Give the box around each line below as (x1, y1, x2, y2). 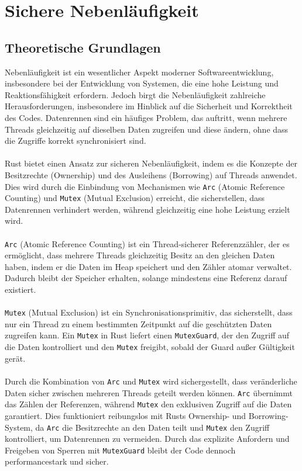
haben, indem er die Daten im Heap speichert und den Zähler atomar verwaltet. (5, 260, 292, 272)
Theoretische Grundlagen (5, 38, 161, 56)
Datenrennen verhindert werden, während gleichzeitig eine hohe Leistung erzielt (5, 203, 290, 215)
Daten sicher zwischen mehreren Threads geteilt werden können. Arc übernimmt (5, 386, 293, 399)
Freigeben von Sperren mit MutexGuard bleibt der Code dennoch (5, 444, 236, 456)
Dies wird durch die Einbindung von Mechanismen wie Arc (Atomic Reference (5, 180, 285, 192)
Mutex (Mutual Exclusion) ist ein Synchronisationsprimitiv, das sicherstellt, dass (5, 306, 293, 318)
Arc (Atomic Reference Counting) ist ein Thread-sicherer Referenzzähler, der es (5, 237, 290, 250)
